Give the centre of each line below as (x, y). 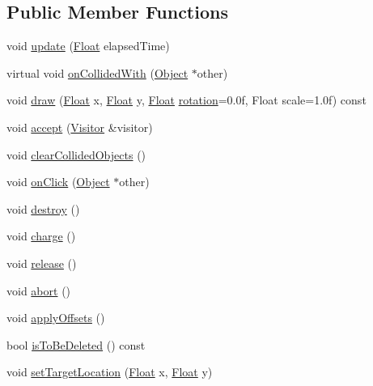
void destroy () (43, 208)
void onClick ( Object (58, 182)
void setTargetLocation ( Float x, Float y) (110, 372)
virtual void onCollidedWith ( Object (97, 72)
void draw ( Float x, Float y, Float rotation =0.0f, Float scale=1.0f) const (186, 100)
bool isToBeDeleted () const (76, 344)
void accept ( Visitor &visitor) (80, 127)
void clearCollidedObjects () (76, 154)
